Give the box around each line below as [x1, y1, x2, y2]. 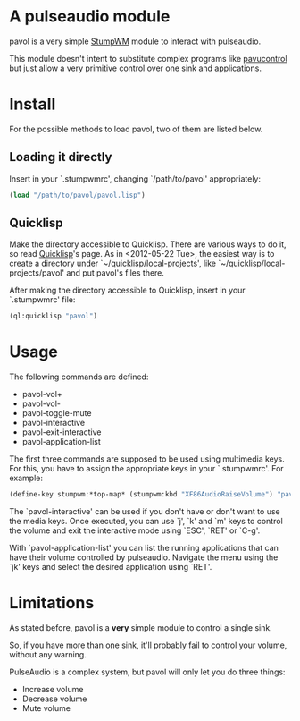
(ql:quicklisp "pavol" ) [9, 311, 98, 321]
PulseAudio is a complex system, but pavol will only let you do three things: [9, 666, 286, 677]
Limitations [9, 593, 95, 614]
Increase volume [21, 684, 84, 694]
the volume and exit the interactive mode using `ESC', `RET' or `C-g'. [9, 525, 261, 536]
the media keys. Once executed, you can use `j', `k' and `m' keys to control [9, 516, 283, 527]
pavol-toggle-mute [21, 408, 92, 419]
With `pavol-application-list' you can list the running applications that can [9, 543, 279, 554]
